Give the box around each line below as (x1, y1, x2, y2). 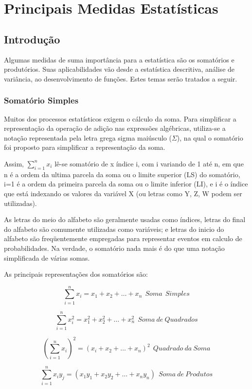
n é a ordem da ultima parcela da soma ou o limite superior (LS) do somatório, (4, 169, 240, 179)
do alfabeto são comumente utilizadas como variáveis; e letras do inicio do (4, 224, 224, 234)
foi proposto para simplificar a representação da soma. (4, 142, 165, 152)
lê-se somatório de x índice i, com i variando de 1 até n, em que (54, 158, 244, 168)
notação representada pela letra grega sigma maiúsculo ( (4, 132, 172, 143)
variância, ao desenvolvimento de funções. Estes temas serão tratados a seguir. (4, 73, 237, 83)
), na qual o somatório (177, 132, 243, 143)
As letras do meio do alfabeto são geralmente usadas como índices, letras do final (4, 214, 246, 225)
